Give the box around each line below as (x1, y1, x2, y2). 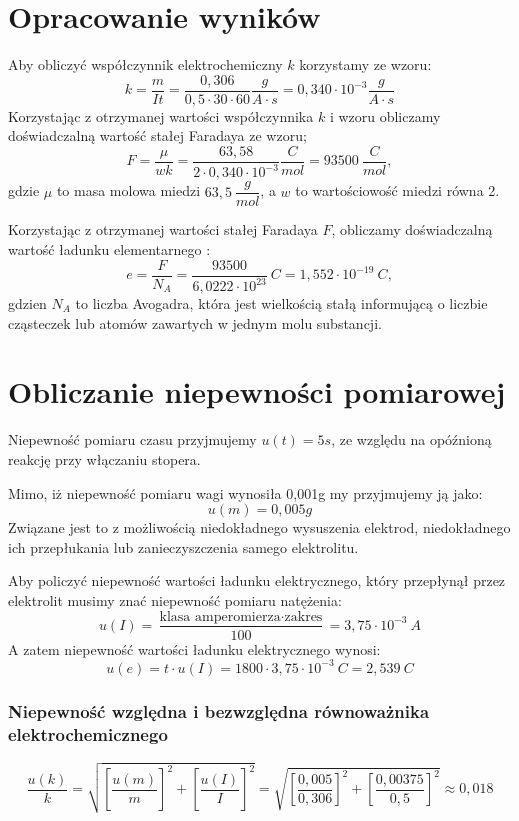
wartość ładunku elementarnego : (8, 239, 211, 260)
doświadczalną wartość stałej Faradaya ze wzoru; (8, 125, 307, 146)
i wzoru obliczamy (329, 105, 441, 126)
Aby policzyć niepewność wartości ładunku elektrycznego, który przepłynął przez (8, 570, 506, 591)
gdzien (8, 293, 47, 314)
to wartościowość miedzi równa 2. (295, 180, 500, 201)
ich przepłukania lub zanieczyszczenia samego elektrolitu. (8, 536, 359, 557)
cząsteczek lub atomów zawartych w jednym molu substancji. (8, 312, 382, 333)
